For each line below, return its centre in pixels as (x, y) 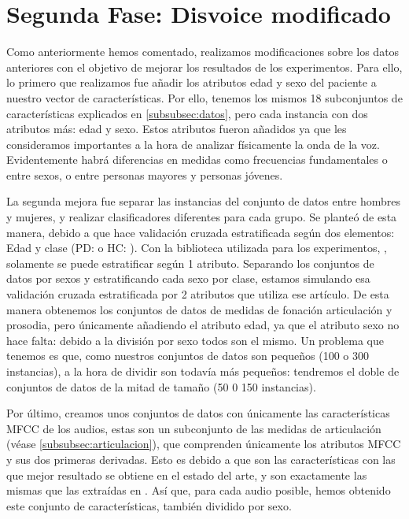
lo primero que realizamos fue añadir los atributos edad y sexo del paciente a (192, 82)
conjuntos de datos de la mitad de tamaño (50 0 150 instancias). (161, 386)
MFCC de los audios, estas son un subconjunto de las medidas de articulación (194, 428)
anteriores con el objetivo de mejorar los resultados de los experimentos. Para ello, (204, 67)
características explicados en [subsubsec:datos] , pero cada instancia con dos (187, 113)
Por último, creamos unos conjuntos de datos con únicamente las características (198, 413)
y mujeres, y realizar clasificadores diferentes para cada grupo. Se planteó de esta (202, 217)
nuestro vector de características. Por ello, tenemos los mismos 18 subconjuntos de (204, 97)
